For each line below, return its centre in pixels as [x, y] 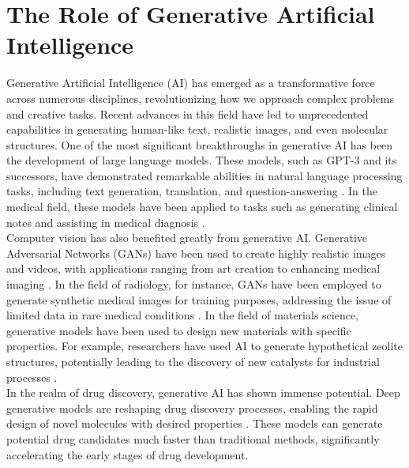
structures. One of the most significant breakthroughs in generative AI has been [200, 144]
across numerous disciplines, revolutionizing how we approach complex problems [201, 98]
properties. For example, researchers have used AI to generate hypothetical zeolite [205, 346]
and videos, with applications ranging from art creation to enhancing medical [193, 268]
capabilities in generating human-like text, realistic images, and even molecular [197, 129]
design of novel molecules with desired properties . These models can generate [195, 423]
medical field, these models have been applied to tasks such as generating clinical [202, 207]
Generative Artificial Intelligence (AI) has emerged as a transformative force [191, 83]
